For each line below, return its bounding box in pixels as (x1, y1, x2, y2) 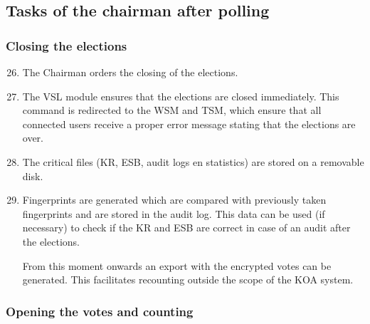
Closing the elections (6, 36, 127, 54)
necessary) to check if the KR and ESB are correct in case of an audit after (22, 220, 351, 235)
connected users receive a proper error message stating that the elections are (22, 116, 356, 131)
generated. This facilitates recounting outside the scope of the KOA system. (22, 272, 354, 287)
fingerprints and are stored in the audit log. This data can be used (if (22, 206, 325, 221)
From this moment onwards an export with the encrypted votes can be (22, 258, 332, 273)
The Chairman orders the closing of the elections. (22, 65, 238, 79)
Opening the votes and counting (6, 302, 194, 320)
